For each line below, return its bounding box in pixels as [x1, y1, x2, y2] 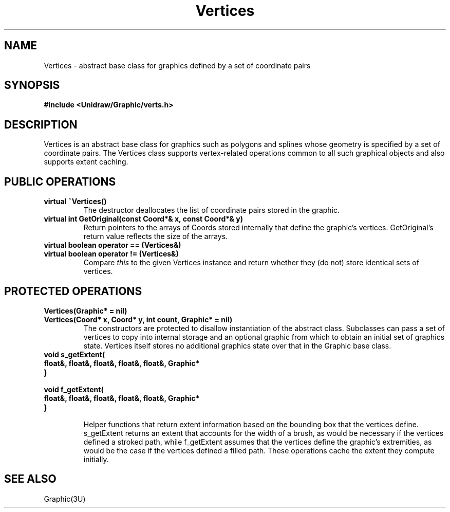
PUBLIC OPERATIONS [4, 175, 116, 188]
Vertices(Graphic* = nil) [44, 306, 127, 315]
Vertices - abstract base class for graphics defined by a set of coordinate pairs [44, 61, 311, 70]
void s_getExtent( [44, 350, 105, 359]
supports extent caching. [44, 157, 128, 167]
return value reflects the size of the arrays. [83, 232, 228, 241]
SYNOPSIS [4, 79, 60, 92]
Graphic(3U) [44, 494, 86, 503]
